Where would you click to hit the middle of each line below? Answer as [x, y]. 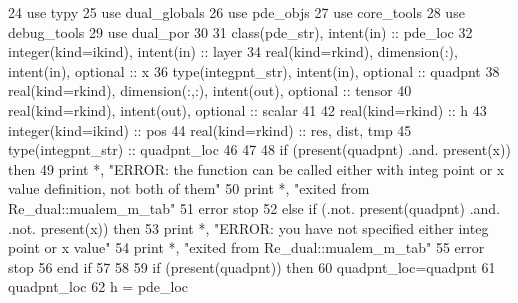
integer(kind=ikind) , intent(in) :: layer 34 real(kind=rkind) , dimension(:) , [233, 51]
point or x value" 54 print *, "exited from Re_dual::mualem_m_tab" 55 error [246, 247]
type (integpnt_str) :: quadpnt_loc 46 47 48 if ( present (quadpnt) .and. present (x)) [259, 149]
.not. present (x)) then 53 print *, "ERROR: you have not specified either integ [248, 227]
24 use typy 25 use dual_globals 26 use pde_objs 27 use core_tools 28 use [236, 12]
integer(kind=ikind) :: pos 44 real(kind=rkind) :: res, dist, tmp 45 [210, 129]
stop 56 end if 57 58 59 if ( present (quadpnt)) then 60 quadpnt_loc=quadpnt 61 [252, 266]
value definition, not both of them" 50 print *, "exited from [189, 188]
